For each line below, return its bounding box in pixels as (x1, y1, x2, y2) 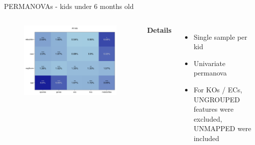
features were (193, 104, 234, 114)
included (193, 133, 219, 143)
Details (147, 24, 172, 35)
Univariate (193, 58, 226, 68)
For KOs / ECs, (193, 84, 243, 94)
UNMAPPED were (193, 123, 252, 134)
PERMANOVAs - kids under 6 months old (4, 1, 134, 11)
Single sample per (193, 31, 248, 42)
